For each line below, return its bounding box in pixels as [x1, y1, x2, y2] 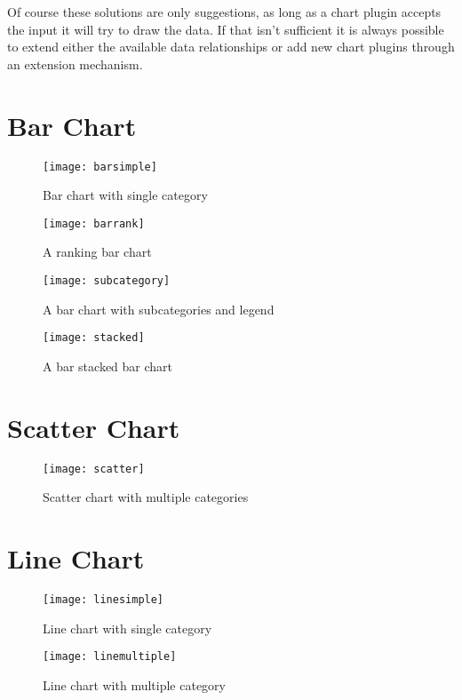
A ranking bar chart [43, 243, 152, 261]
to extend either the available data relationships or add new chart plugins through [7, 37, 455, 56]
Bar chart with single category [43, 186, 208, 204]
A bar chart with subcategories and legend [43, 299, 275, 318]
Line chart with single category [43, 618, 212, 637]
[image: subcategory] [43, 274, 171, 287]
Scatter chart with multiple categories [43, 488, 249, 506]
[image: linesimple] [43, 593, 164, 606]
